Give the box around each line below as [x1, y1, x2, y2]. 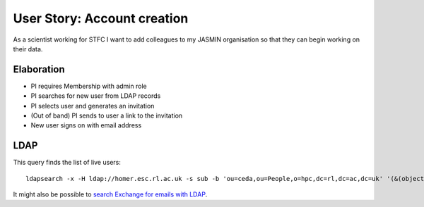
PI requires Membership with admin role [30, 82, 148, 90]
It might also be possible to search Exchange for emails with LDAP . [13, 190, 208, 199]
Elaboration [13, 63, 65, 75]
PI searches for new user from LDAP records [30, 92, 161, 100]
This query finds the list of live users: [13, 158, 122, 167]
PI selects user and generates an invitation [30, 101, 155, 110]
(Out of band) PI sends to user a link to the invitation [30, 111, 183, 120]
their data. [13, 44, 43, 53]
